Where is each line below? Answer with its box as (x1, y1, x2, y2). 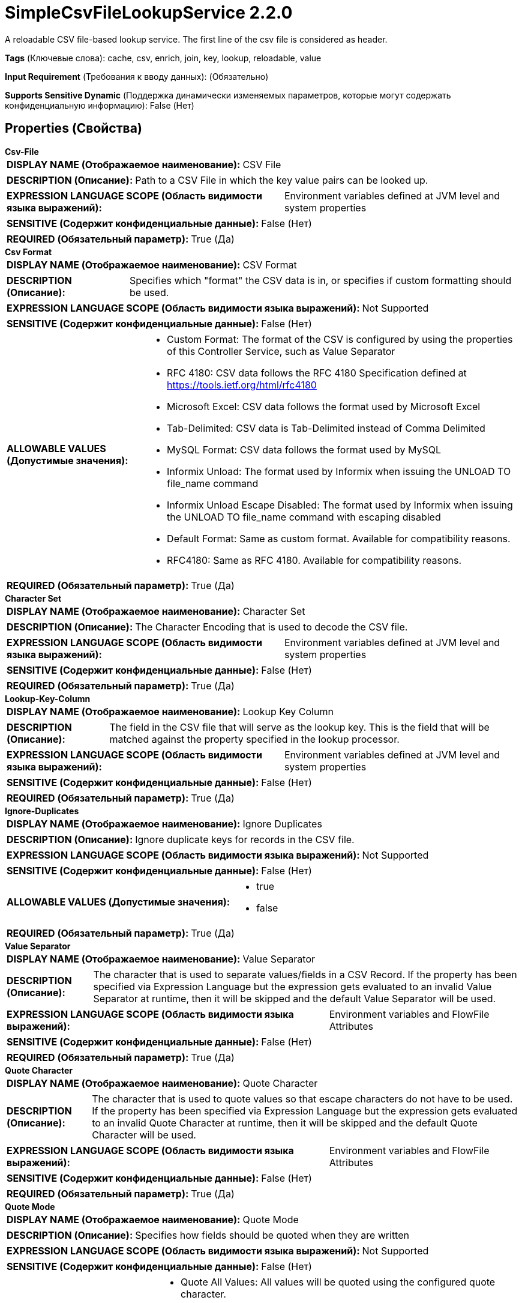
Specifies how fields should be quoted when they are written (135, 1229, 409, 1241)
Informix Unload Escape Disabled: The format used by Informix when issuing (167, 498, 513, 511)
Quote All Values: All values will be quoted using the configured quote (181, 1275, 496, 1288)
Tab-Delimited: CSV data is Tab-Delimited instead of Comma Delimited (167, 422, 485, 434)
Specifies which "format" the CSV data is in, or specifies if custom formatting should (130, 274, 512, 286)
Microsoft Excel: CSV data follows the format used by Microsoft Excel (167, 400, 481, 413)
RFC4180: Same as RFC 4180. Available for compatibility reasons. (167, 554, 462, 566)
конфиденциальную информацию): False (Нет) (5, 100, 194, 110)
